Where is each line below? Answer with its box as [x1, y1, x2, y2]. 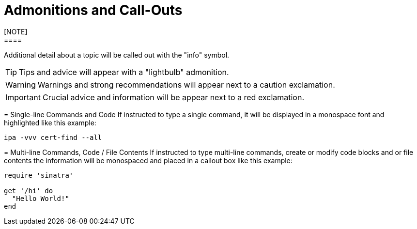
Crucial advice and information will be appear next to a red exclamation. [42, 92, 305, 102]
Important [5, 92, 41, 102]
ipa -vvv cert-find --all [4, 133, 102, 141]
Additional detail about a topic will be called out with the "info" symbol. [4, 50, 230, 59]
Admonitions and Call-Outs [4, 2, 183, 18]
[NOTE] [4, 27, 28, 36]
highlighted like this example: [4, 118, 96, 127]
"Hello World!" [12, 194, 69, 202]
